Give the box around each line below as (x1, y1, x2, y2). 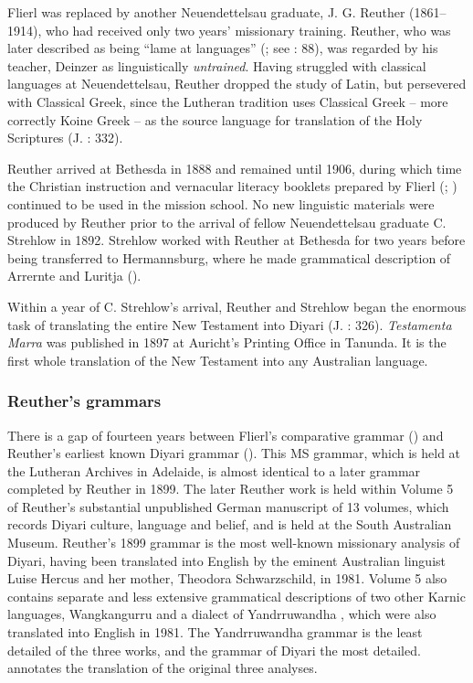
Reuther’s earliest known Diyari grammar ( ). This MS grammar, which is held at (7, 443, 461, 463)
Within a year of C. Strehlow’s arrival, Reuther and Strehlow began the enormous (7, 296, 467, 315)
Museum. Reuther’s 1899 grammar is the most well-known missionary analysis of (7, 533, 460, 552)
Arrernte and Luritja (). (7, 266, 142, 285)
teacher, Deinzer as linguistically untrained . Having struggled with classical (7, 56, 426, 75)
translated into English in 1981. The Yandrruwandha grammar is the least (7, 623, 423, 642)
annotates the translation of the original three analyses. (7, 658, 318, 678)
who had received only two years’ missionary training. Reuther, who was (45, 20, 451, 39)
